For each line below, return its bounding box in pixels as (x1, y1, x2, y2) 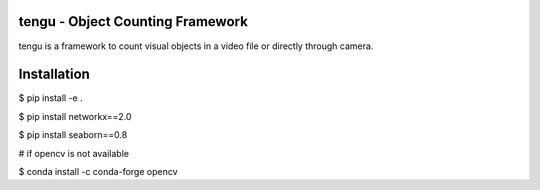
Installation (18, 66, 90, 83)
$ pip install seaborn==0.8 (18, 129, 128, 141)
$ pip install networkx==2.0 (18, 110, 132, 122)
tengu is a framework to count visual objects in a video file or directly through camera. (18, 40, 374, 52)
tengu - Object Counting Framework (18, 13, 249, 30)
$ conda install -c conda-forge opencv (18, 165, 179, 177)
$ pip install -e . (18, 92, 84, 104)
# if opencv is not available (18, 147, 130, 159)
